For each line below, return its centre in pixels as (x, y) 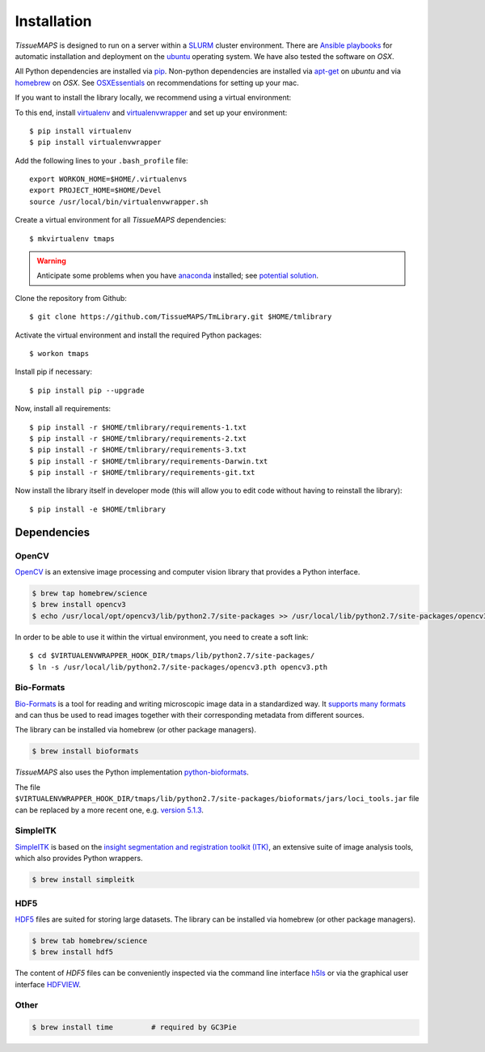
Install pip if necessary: (54, 371)
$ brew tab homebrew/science (90, 940)
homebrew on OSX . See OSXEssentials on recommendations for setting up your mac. (157, 83)
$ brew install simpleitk (83, 880)
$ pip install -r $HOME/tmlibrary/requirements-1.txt (138, 427)
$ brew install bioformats (85, 751)
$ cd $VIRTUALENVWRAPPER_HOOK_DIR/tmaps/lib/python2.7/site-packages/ (172, 656)
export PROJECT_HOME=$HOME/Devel (95, 191)
